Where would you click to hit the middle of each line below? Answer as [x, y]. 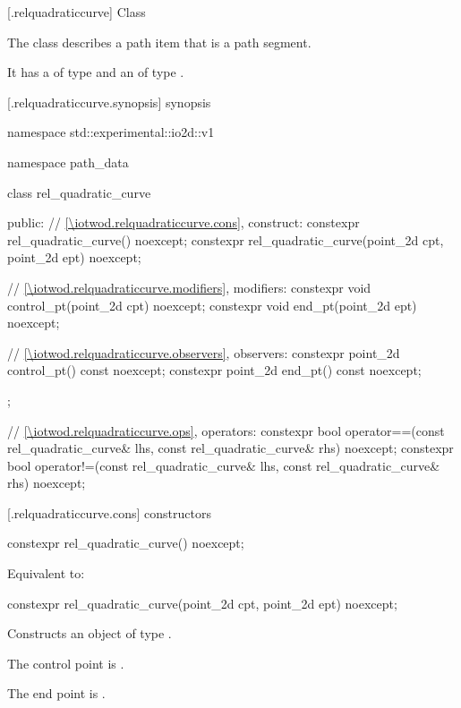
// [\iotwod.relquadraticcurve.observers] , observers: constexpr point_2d [204, 352]
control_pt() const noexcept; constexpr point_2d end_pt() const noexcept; [214, 370]
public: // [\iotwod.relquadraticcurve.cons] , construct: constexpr [184, 222]
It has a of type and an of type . [96, 72]
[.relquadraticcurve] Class [77, 12]
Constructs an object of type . [90, 633]
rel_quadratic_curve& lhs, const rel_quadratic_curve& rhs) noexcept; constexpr [230, 448]
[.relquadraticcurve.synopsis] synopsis [109, 102]
